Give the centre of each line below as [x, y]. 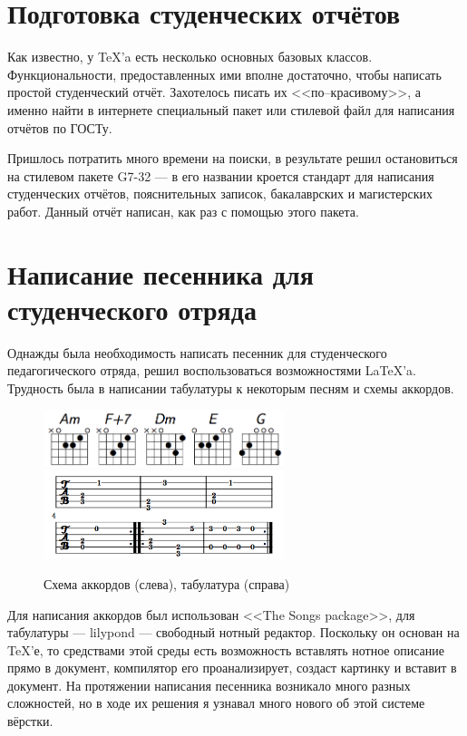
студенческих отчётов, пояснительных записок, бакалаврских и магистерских [220, 194]
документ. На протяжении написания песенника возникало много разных [209, 685]
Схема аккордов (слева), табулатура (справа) [167, 583]
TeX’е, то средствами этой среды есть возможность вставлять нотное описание [226, 649]
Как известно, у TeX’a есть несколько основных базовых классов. [190, 57]
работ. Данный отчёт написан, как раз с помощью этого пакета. [183, 211]
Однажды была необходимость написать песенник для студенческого [197, 352]
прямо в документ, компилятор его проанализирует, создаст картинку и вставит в [232, 668]
